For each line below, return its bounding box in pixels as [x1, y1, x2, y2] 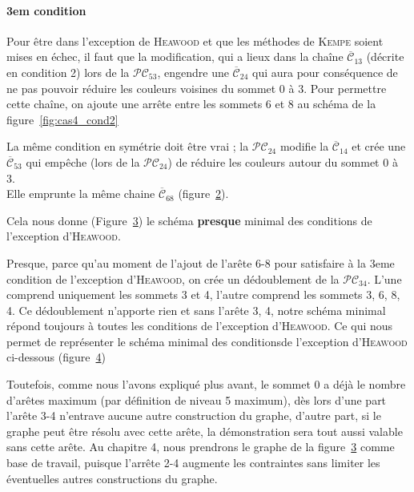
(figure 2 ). [178, 185, 229, 202]
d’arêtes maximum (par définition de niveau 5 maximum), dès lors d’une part [6, 391, 387, 408]
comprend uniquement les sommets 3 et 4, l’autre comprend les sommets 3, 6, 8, [6, 286, 400, 303]
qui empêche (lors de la [26, 153, 140, 170]
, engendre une [157, 63, 229, 80]
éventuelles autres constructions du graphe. [6, 470, 218, 486]
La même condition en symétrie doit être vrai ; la [6, 138, 249, 155]
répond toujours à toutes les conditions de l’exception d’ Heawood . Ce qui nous [6, 317, 393, 334]
